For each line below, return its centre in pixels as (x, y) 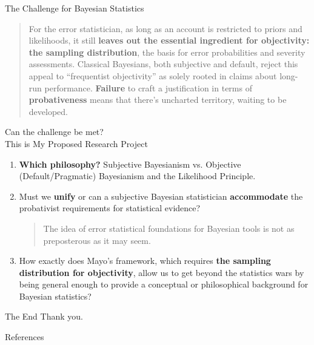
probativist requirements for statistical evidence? (110, 208)
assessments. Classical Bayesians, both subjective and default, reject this (163, 64)
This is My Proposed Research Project (76, 143)
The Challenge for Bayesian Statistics (75, 8)
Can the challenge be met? (54, 132)
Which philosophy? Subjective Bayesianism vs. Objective (130, 164)
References (25, 337)
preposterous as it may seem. (97, 240)
